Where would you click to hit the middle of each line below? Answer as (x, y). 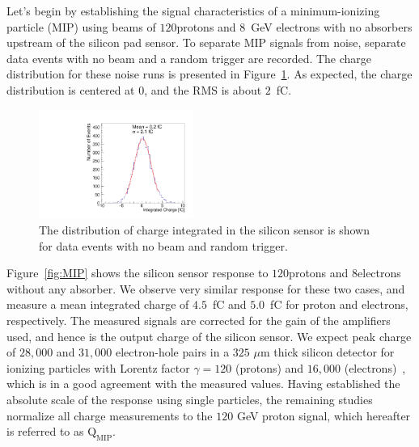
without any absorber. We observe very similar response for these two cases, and (206, 288)
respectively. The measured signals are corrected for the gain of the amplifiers (199, 320)
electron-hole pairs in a (172, 352)
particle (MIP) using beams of (81, 26)
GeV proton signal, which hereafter (324, 415)
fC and (229, 304)
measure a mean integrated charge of (98, 304)
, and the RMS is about (203, 89)
